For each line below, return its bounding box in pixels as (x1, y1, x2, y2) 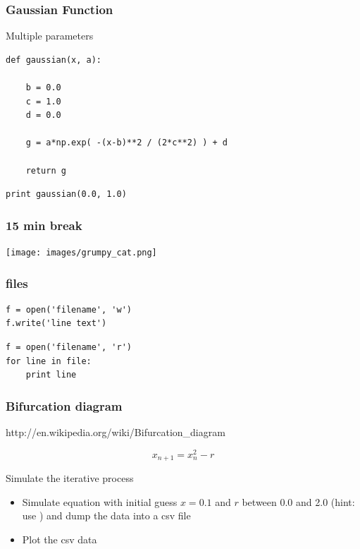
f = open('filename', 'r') (6, 342, 132, 353)
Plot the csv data (22, 531, 97, 546)
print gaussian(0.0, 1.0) (6, 189, 127, 200)
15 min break (6, 216, 82, 234)
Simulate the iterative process (6, 471, 134, 485)
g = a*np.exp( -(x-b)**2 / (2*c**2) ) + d (25, 138, 228, 148)
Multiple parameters (6, 28, 94, 43)
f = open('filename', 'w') (6, 304, 132, 315)
